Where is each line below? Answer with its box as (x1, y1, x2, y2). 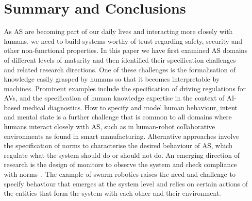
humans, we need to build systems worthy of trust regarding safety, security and (4, 35, 243, 46)
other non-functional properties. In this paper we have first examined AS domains (4, 45, 248, 55)
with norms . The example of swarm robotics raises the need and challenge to (4, 169, 235, 179)
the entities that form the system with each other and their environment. (4, 188, 221, 198)
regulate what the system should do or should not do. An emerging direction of (4, 150, 240, 160)
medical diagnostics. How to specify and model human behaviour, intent (22, 102, 238, 112)
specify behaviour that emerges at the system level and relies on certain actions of (4, 178, 248, 188)
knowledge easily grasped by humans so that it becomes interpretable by (4, 74, 220, 84)
